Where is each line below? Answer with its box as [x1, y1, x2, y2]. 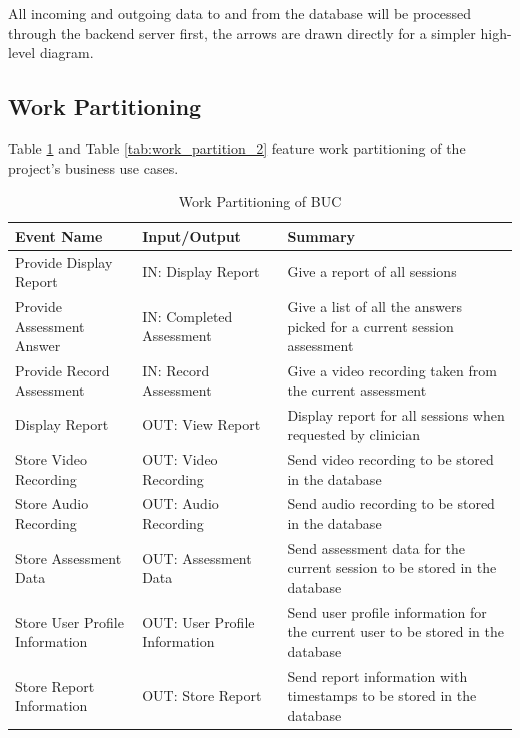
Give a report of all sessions [287, 261, 457, 282]
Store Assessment [15, 547, 122, 568]
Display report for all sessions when [287, 404, 505, 425]
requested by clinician [287, 424, 421, 445]
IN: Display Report [142, 261, 260, 282]
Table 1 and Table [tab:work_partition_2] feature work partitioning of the [8, 137, 466, 158]
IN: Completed [142, 305, 233, 326]
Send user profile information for [287, 601, 487, 622]
